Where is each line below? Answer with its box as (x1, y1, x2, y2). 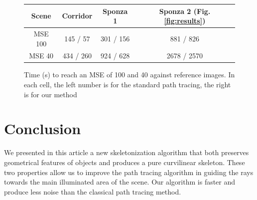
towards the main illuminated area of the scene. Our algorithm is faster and (4, 177, 236, 187)
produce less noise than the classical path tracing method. (4, 186, 181, 197)
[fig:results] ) (164, 15, 206, 26)
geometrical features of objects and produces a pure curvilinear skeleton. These (4, 157, 245, 167)
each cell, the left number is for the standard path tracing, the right (24, 79, 231, 90)
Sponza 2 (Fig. (159, 5, 211, 16)
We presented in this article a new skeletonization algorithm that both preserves (4, 147, 249, 158)
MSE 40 (29, 50, 54, 61)
